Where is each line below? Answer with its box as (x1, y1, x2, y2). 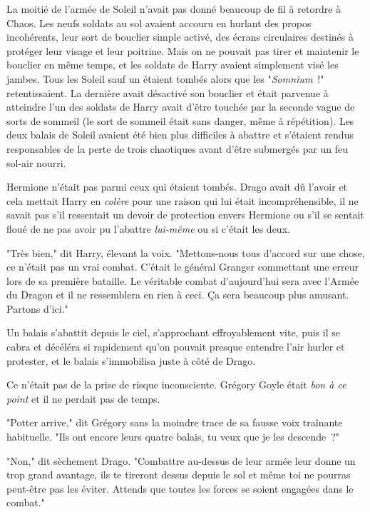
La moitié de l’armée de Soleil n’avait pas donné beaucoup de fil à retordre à (6, 1, 341, 16)
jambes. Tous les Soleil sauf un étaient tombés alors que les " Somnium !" (6, 71, 324, 86)
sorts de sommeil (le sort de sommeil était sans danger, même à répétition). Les (6, 113, 354, 128)
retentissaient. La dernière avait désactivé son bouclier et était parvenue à (6, 85, 329, 100)
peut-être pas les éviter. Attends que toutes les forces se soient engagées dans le (6, 481, 354, 496)
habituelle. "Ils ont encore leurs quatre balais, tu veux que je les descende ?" (6, 429, 340, 444)
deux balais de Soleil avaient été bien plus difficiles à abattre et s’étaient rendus (6, 127, 354, 142)
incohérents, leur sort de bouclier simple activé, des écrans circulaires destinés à (6, 29, 354, 44)
